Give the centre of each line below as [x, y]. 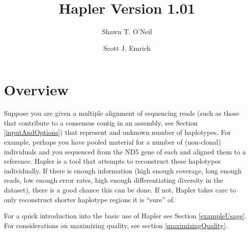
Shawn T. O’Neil [127, 32]
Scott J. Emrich [127, 48]
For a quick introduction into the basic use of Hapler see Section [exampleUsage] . [125, 216]
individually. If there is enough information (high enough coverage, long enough [123, 170]
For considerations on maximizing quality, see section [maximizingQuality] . [116, 225]
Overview [36, 90]
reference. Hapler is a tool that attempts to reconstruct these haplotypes [112, 161]
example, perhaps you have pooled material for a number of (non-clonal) [113, 142]
